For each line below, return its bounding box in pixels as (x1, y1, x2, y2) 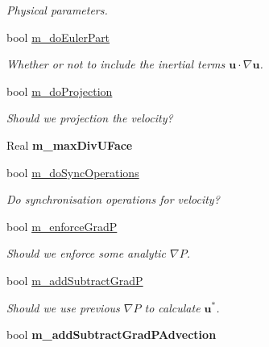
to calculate (144, 299, 201, 316)
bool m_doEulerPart (6, 28, 110, 45)
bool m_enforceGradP (6, 217, 118, 234)
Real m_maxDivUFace (6, 136, 133, 153)
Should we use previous (6, 299, 120, 316)
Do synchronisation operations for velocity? (6, 191, 220, 208)
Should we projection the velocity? (6, 109, 173, 126)
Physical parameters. (6, 2, 108, 18)
